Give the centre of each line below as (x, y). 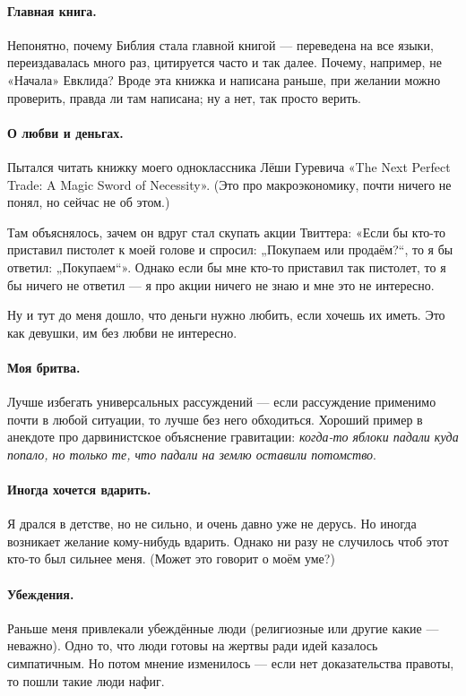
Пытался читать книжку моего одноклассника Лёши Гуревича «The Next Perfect (229, 166)
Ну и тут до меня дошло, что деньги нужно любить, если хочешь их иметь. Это (226, 315)
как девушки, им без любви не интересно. (122, 332)
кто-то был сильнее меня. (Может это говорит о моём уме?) (171, 559)
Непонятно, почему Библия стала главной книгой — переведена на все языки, (220, 44)
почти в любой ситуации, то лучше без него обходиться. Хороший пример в (215, 419)
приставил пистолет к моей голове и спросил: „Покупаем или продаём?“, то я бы (230, 249)
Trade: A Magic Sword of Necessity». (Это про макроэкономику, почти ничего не (229, 184)
